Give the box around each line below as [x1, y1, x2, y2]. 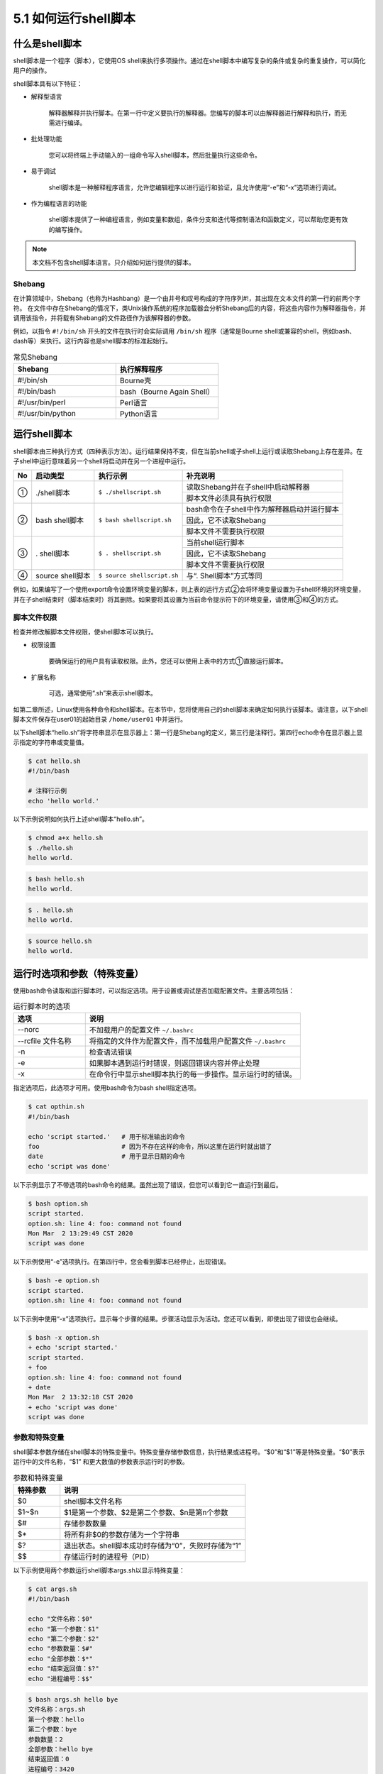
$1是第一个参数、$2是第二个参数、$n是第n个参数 [64, 1508, 228, 1518]
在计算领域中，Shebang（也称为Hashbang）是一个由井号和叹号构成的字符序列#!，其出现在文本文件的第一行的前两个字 [13, 294, 361, 302]
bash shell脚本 [35, 515, 84, 525]
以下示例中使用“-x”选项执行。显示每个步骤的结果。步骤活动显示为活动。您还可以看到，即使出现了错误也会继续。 [13, 1315, 342, 1323]
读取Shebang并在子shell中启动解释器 [186, 483, 310, 492]
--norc [17, 1025, 40, 1035]
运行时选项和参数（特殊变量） [13, 967, 144, 979]
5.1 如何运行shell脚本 [13, 11, 136, 26]
